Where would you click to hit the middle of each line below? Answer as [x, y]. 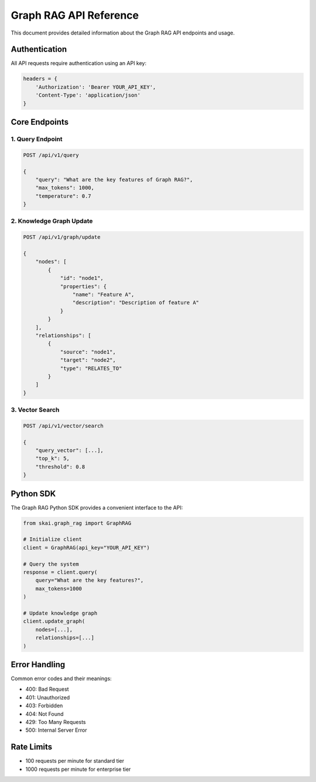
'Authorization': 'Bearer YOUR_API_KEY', [96, 87]
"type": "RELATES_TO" [91, 368]
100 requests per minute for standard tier [75, 761]
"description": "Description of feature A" [136, 303]
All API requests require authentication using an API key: [78, 63]
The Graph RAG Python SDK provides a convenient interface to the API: [97, 507]
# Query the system [51, 564]
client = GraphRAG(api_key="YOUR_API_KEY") [87, 548]
